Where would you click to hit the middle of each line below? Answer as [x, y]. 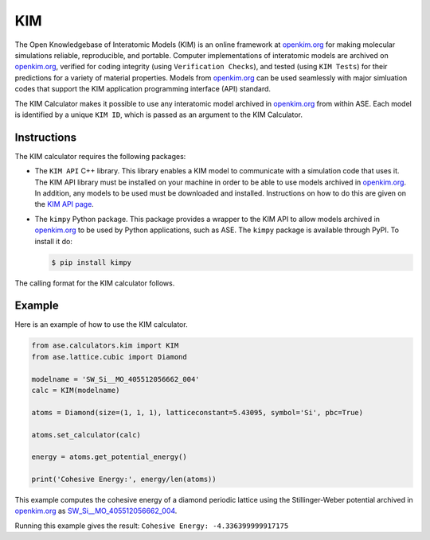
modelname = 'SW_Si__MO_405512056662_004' [115, 379]
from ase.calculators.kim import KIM [105, 346]
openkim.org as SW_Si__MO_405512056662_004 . [96, 511]
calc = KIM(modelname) [76, 390]
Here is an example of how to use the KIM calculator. [101, 324]
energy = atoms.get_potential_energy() [109, 457]
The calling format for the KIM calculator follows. [95, 283]
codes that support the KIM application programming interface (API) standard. [143, 89]
